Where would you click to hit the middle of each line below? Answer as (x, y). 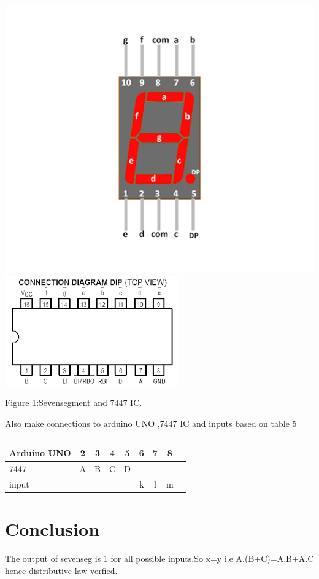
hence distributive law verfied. (61, 570)
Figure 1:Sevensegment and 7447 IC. (74, 402)
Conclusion (52, 529)
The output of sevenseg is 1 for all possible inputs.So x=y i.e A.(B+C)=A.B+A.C (159, 558)
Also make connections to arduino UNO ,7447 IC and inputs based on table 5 (151, 423)
